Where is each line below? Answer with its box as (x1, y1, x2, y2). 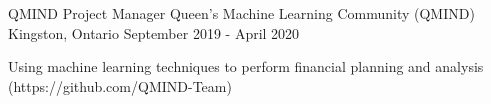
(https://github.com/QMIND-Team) (8, 75, 232, 96)
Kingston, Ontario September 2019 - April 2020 (8, 22, 300, 43)
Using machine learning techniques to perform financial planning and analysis (8, 56, 484, 77)
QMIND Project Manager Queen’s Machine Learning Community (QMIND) (8, 3, 475, 23)
